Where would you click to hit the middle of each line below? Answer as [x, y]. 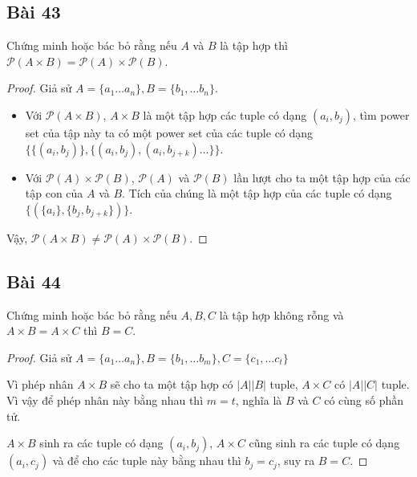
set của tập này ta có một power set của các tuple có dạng [169, 132]
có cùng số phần [364, 400]
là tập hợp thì [254, 45]
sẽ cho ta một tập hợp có [172, 384]
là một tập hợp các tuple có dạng [225, 114]
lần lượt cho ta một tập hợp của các [322, 177]
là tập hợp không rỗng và [281, 314]
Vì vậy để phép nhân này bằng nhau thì [105, 400]
